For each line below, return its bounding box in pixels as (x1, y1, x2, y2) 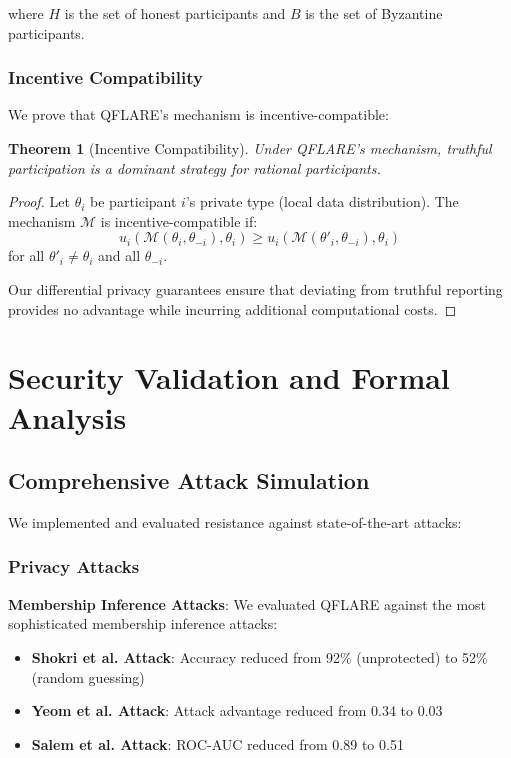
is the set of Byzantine (305, 3, 443, 23)
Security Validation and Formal (8, 357, 450, 398)
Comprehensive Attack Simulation (8, 465, 370, 496)
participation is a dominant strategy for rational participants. (8, 157, 381, 178)
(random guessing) (31, 666, 145, 687)
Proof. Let (8, 191, 70, 212)
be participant (90, 191, 177, 212)
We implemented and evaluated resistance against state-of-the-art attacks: (8, 511, 462, 532)
